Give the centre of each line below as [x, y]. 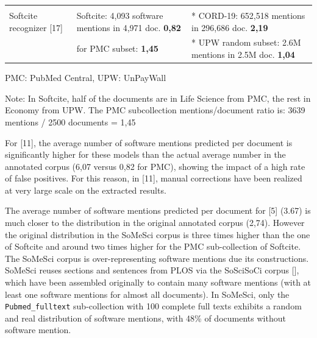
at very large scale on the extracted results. [86, 190]
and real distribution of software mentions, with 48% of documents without [145, 318]
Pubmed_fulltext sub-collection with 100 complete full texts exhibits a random [153, 306]
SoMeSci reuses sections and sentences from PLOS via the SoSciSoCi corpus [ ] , [152, 270]
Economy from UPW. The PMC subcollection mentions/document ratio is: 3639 [155, 110]
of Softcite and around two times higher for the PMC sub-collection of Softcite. [153, 246]
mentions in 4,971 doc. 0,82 [129, 27]
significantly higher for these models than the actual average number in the [145, 154]
